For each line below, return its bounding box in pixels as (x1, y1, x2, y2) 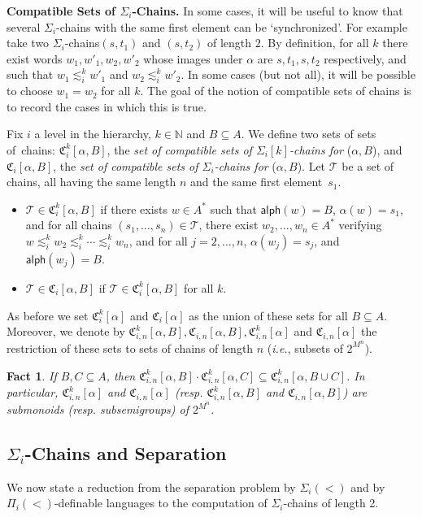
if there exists (100, 200, 168, 217)
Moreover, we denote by (7, 323, 125, 340)
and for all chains (25, 216, 112, 233)
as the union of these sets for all (189, 306, 348, 324)
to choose (7, 82, 53, 99)
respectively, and (324, 50, 407, 67)
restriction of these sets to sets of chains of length (7, 339, 254, 356)
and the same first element (189, 173, 323, 190)
